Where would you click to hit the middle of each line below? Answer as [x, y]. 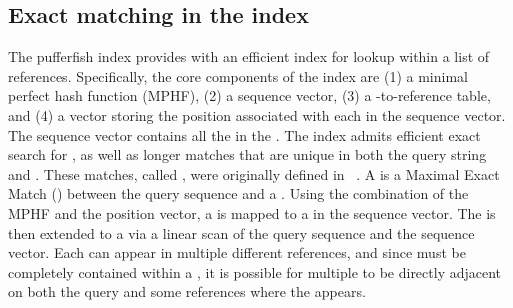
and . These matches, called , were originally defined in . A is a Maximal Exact [254, 173]
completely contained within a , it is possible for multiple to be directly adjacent [255, 271]
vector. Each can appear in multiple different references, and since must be [237, 252]
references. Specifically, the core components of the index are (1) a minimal [238, 75]
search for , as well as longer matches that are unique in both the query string [247, 154]
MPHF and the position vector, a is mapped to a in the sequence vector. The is [252, 212]
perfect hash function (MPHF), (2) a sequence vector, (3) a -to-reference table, [249, 95]
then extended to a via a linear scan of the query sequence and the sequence [241, 232]
